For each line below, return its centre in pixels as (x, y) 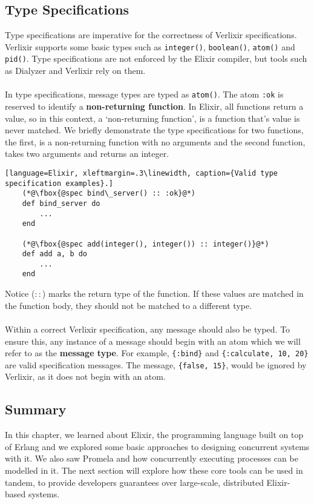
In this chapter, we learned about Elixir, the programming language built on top (154, 435)
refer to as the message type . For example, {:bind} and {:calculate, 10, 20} (157, 353)
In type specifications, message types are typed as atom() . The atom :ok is (144, 94)
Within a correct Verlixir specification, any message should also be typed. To (148, 329)
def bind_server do (61, 203)
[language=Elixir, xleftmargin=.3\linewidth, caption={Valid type (142, 173)
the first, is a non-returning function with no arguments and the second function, (155, 141)
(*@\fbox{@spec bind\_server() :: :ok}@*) (109, 194)
